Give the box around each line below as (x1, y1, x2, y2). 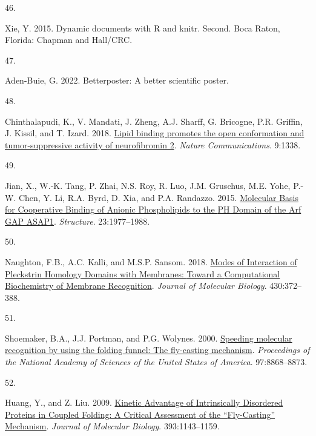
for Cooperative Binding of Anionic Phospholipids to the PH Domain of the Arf (5, 203, 301, 216)
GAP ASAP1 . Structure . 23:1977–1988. (5, 214, 150, 227)
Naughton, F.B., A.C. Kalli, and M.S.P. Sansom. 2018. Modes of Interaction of (5, 255, 297, 268)
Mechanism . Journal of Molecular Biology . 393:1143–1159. (5, 420, 220, 432)
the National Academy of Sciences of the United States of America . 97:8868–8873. (5, 355, 308, 368)
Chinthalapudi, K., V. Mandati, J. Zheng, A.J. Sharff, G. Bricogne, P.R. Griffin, (5, 114, 303, 127)
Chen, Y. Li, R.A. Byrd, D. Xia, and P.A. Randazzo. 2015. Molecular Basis (18, 191, 299, 203)
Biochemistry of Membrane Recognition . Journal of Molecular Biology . (5, 279, 267, 292)
